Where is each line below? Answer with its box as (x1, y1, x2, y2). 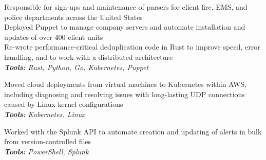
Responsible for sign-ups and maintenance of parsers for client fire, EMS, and (4, 2, 248, 12)
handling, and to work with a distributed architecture (4, 51, 173, 62)
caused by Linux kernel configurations (4, 99, 123, 109)
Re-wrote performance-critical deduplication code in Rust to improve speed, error (4, 41, 260, 52)
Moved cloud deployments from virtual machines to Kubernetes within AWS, (4, 79, 247, 89)
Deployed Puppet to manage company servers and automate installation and (4, 21, 245, 32)
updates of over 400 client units (4, 31, 103, 42)
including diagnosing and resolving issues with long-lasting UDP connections (4, 88, 245, 99)
